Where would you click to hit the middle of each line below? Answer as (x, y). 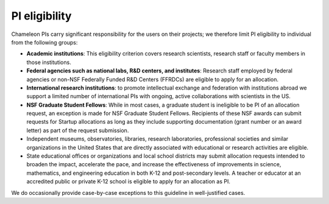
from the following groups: (44, 42)
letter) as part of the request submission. (78, 130)
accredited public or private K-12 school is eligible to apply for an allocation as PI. (129, 181)
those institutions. (49, 62)
